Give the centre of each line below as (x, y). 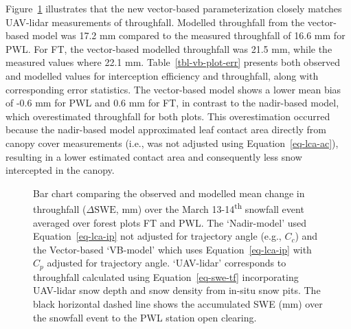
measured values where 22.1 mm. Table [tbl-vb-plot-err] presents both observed (173, 62)
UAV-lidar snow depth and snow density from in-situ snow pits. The (177, 290)
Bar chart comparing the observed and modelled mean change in (169, 193)
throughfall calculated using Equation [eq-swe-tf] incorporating (166, 276)
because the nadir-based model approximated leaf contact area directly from (166, 129)
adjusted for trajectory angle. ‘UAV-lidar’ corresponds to (167, 263)
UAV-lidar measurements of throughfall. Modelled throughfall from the (155, 22)
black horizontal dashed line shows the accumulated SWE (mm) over (178, 303)
